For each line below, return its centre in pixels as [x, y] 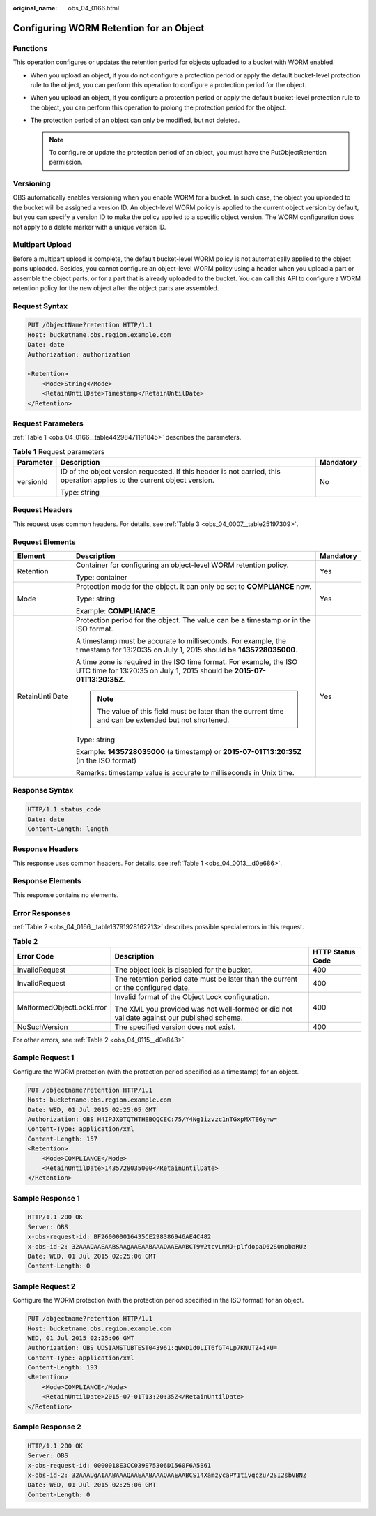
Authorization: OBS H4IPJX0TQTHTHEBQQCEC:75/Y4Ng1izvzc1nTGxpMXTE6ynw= [152, 1119]
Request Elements [44, 542]
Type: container [102, 577]
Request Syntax [40, 306]
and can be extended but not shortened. [163, 720]
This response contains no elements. [66, 895]
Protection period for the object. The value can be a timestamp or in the [193, 620]
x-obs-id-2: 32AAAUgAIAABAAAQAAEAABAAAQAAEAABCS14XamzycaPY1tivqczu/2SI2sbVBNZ [167, 1475]
